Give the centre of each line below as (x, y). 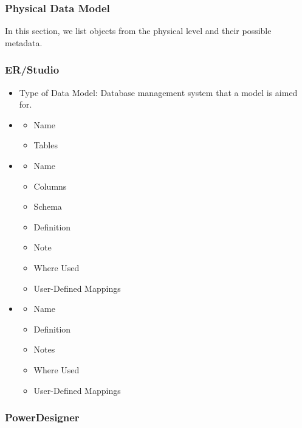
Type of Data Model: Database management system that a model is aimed (158, 92)
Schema (48, 206)
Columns (50, 186)
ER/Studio (32, 70)
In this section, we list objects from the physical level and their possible (138, 31)
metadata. (24, 42)
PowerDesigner (42, 417)
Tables (46, 145)
